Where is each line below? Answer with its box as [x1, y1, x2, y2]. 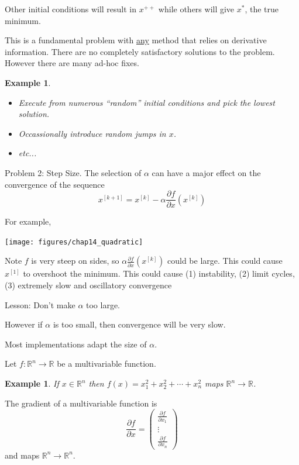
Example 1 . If [5, 377, 59, 389]
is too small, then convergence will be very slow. [53, 318, 226, 330]
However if [5, 318, 43, 330]
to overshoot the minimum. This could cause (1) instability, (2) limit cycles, [23, 267, 295, 280]
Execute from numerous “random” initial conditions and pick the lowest [18, 96, 275, 108]
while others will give [158, 3, 235, 15]
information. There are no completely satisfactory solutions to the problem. [5, 45, 275, 57]
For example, [5, 215, 51, 228]
